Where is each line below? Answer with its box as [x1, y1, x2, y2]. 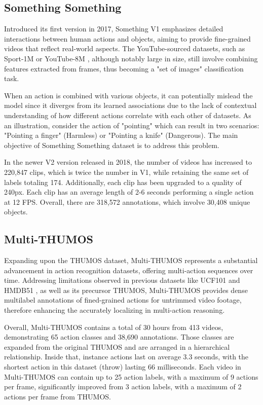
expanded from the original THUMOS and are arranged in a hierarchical [4, 341, 230, 352]
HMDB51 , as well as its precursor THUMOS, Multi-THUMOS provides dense [4, 284, 248, 295]
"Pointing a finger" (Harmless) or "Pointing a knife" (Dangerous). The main [4, 130, 238, 140]
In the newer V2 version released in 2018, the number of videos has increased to [4, 157, 252, 167]
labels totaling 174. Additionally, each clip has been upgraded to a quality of [4, 176, 242, 187]
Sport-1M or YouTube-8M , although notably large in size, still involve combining [4, 53, 258, 63]
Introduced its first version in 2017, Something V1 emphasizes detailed [4, 23, 223, 34]
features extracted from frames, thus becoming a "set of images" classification [4, 63, 244, 73]
